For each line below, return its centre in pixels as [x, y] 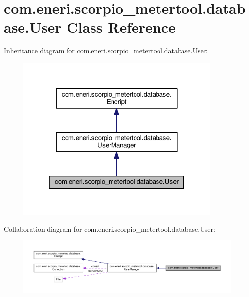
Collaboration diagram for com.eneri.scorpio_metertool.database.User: [110, 228]
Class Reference [121, 27]
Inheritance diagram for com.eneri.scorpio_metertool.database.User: [106, 51]
